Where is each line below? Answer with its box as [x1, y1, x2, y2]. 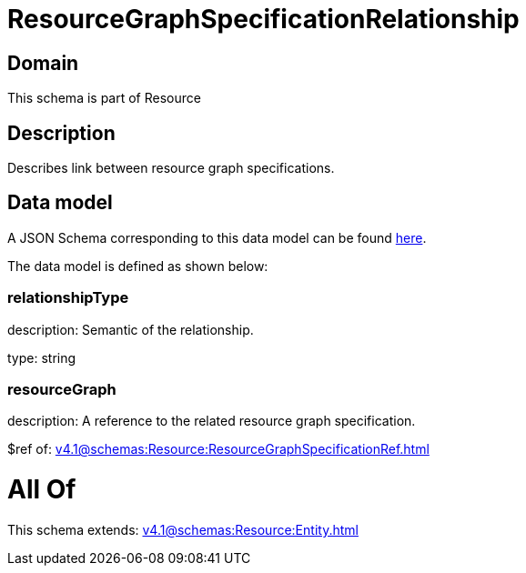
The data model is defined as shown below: [7, 257, 268, 274]
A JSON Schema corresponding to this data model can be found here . [7, 229, 427, 246]
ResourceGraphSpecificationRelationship [7, 4, 520, 35]
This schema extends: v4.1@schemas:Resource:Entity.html [7, 521, 359, 538]
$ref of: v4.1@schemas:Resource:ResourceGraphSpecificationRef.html [7, 441, 430, 457]
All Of [7, 474, 76, 506]
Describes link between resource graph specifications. [7, 160, 335, 176]
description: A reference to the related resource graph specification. [7, 413, 416, 429]
